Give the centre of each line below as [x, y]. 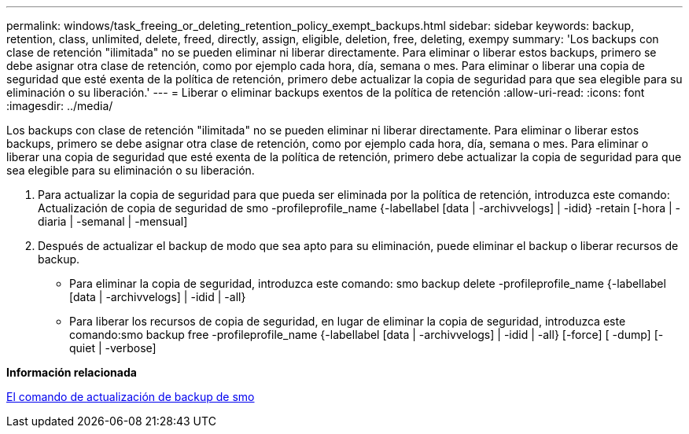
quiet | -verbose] [113, 348]
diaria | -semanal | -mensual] [113, 221]
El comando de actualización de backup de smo [131, 397]
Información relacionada [72, 372]
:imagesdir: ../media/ [60, 106]
